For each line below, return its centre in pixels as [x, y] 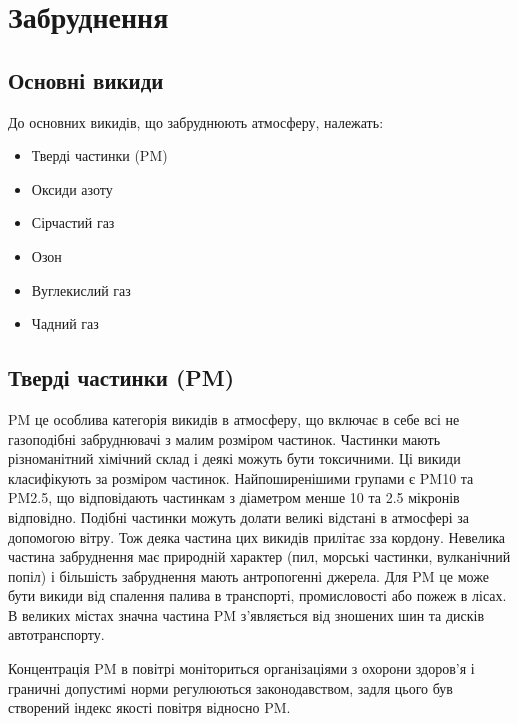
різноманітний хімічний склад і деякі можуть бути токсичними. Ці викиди [234, 458]
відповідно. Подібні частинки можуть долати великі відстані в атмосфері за [238, 516]
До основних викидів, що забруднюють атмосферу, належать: [196, 121]
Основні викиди [86, 79]
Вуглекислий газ [81, 289]
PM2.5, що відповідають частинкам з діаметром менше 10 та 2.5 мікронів [234, 497]
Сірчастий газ [73, 222]
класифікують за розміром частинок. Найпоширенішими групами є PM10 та [241, 477]
